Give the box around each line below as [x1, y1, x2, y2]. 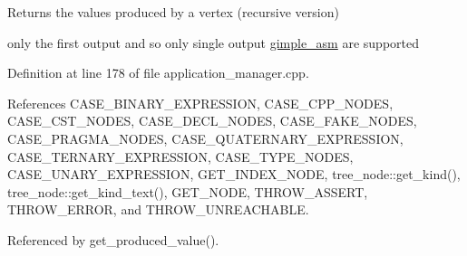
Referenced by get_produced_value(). [7, 230, 219, 249]
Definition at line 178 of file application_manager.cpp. [7, 63, 309, 82]
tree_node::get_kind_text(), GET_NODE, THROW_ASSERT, [7, 182, 368, 201]
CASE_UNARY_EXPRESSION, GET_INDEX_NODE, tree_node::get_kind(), [7, 165, 461, 184]
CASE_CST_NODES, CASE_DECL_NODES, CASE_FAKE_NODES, [7, 111, 417, 130]
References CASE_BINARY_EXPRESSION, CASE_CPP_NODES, [7, 93, 394, 112]
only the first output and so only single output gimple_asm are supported [7, 33, 420, 52]
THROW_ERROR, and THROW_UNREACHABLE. [7, 200, 309, 219]
